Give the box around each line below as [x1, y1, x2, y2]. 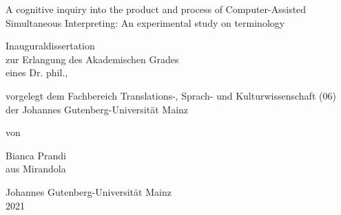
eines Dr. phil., [6, 65, 68, 80]
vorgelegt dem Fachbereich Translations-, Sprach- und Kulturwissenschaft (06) [6, 88, 336, 102]
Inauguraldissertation [6, 38, 95, 53]
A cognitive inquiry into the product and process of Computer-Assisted [6, 2, 307, 16]
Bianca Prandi [6, 148, 66, 162]
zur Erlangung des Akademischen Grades [6, 52, 179, 66]
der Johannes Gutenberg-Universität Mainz [6, 102, 189, 116]
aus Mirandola [6, 161, 66, 176]
